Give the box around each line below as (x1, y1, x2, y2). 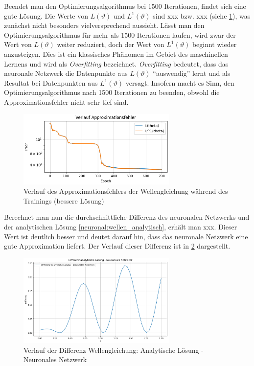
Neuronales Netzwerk (23, 354, 87, 365)
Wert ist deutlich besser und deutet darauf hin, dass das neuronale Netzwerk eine (4, 231, 248, 241)
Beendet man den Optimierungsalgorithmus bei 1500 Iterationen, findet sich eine (4, 1, 246, 11)
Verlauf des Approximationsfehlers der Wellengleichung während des (23, 186, 228, 196)
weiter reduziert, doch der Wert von (57, 39, 164, 49)
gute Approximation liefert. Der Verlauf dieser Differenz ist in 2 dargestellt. (4, 241, 231, 251)
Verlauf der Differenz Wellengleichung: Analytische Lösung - (23, 344, 204, 355)
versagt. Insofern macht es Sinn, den (125, 77, 234, 88)
